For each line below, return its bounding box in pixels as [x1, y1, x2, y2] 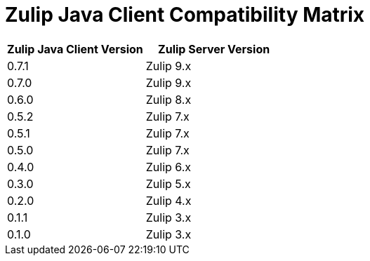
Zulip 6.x [145, 159, 192, 174]
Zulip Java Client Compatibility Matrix [5, 3, 365, 27]
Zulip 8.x [145, 92, 192, 107]
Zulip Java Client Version [7, 41, 143, 56]
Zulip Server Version [158, 41, 270, 56]
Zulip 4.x [145, 193, 192, 208]
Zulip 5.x [145, 176, 191, 191]
